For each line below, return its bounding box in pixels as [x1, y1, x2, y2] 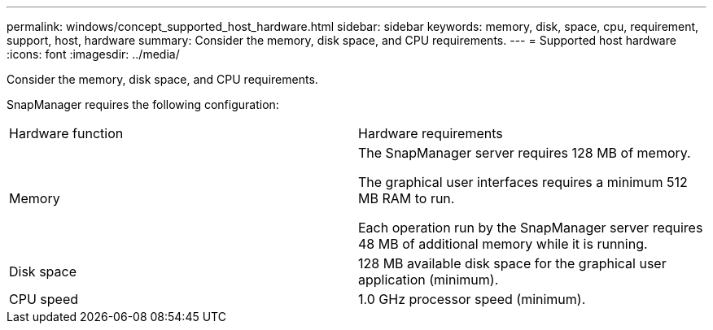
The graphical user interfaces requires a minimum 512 [358, 174, 688, 190]
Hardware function [9, 125, 124, 141]
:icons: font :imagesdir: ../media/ [7, 47, 180, 61]
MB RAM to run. [358, 190, 455, 206]
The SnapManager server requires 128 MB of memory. [358, 145, 691, 161]
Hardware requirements [358, 125, 503, 141]
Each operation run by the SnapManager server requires [358, 219, 703, 236]
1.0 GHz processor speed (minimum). [358, 291, 586, 307]
